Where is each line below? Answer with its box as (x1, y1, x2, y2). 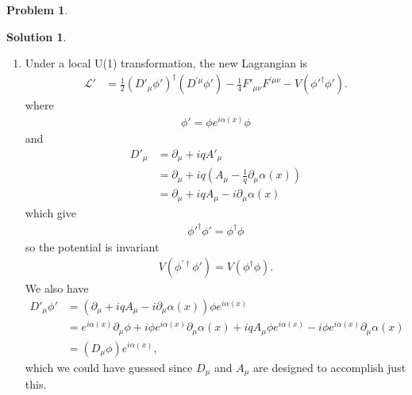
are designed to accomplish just (253, 359, 406, 375)
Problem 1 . (6, 2, 68, 17)
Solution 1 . (6, 28, 67, 44)
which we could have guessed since (25, 359, 193, 375)
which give (25, 204, 76, 221)
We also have (25, 280, 89, 297)
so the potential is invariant (25, 238, 160, 255)
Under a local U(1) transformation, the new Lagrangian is (25, 55, 307, 71)
